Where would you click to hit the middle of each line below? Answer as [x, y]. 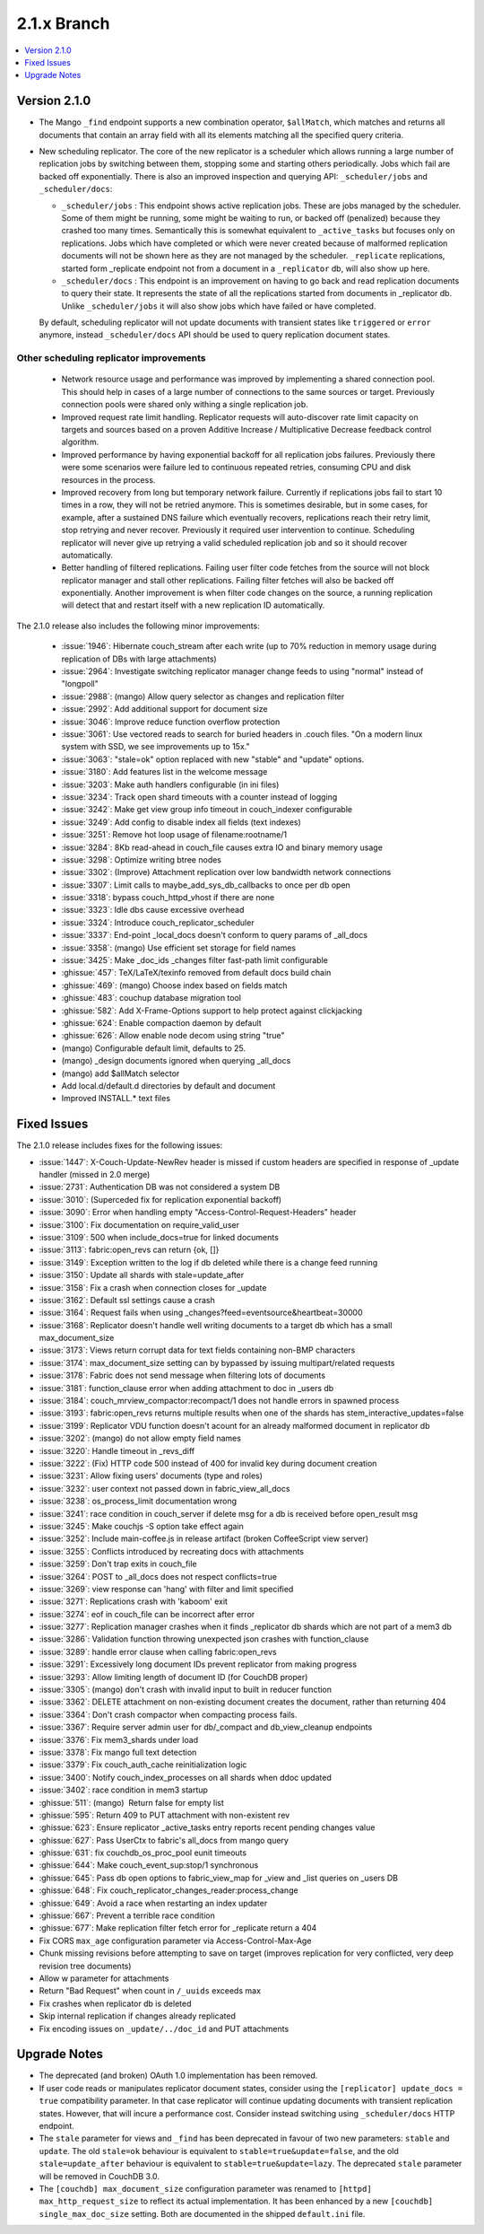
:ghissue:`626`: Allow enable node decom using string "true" [173, 1036]
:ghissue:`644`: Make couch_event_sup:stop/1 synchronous [149, 1865]
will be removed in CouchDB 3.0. [99, 2176]
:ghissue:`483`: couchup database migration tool [151, 998]
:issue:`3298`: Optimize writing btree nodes [142, 859]
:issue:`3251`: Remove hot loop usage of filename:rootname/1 [174, 835]
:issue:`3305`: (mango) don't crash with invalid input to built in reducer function [185, 1690]
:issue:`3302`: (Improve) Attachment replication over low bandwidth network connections [226, 872]
